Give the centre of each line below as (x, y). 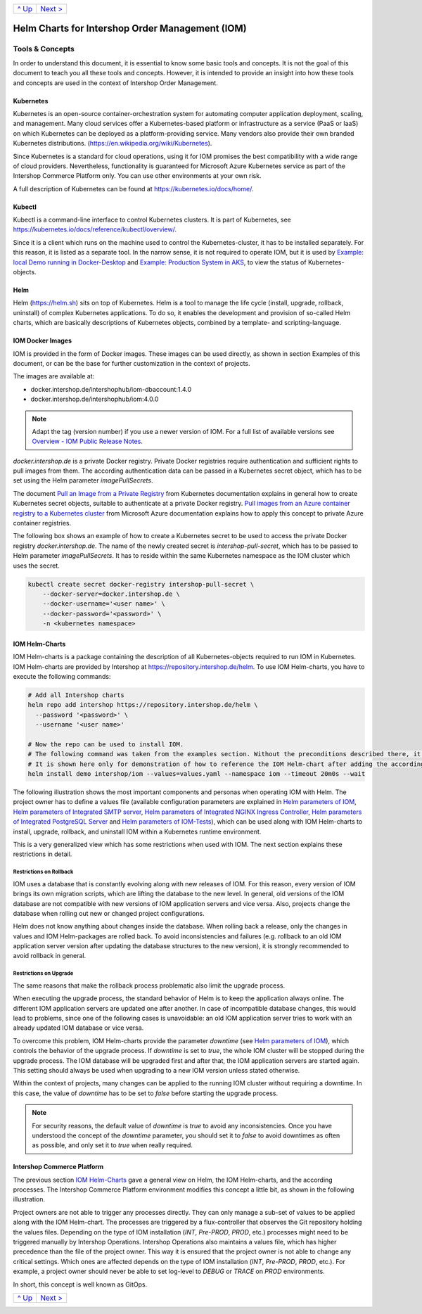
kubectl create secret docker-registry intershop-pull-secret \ (141, 584)
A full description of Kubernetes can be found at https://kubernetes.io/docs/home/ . (133, 189)
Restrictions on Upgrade (43, 974)
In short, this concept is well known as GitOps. (80, 1284)
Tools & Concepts (44, 49)
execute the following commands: (62, 676)
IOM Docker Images (43, 340)
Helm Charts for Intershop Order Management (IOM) (130, 28)
